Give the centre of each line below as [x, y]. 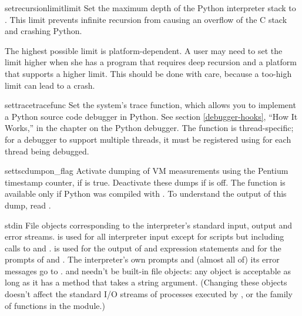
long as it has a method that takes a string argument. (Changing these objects [146, 282]
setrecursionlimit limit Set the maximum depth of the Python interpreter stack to [150, 8]
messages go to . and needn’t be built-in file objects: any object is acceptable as [148, 270]
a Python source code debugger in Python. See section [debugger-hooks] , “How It [151, 116]
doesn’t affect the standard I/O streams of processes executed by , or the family [149, 294]
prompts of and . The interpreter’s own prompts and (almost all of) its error [142, 259]
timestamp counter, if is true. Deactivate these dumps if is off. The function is [145, 182]
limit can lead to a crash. [50, 85]
